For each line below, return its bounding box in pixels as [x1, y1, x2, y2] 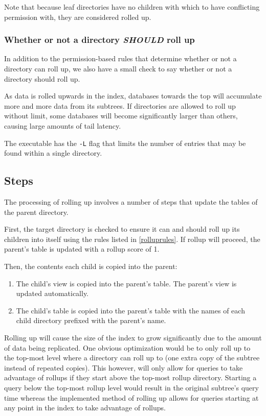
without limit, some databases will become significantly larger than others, [4, 110, 238, 121]
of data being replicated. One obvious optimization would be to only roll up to [4, 342, 251, 353]
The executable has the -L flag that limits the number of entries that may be [4, 137, 246, 148]
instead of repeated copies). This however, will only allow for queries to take [4, 362, 243, 373]
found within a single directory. [4, 148, 102, 158]
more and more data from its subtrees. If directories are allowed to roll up [4, 100, 236, 111]
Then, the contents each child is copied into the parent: [4, 260, 178, 271]
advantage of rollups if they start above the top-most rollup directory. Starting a [4, 372, 257, 383]
